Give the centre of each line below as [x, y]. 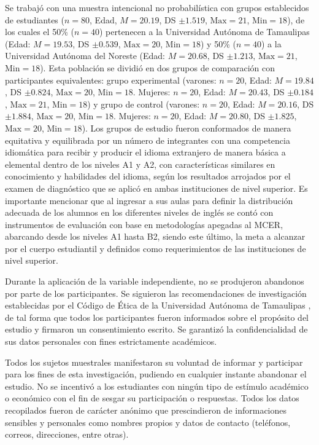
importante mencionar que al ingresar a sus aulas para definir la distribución [149, 200]
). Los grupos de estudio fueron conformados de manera [186, 128]
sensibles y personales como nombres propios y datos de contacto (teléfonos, [148, 422]
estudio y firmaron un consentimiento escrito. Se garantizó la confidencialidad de [156, 329]
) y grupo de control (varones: [144, 104]
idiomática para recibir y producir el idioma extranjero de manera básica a [145, 152]
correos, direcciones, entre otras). [67, 434]
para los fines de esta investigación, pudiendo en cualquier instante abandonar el [156, 374]
